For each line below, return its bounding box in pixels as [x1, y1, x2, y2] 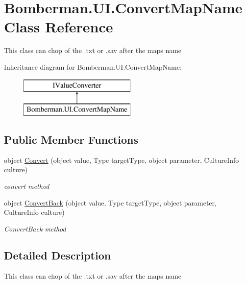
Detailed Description [4, 247, 111, 262]
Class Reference [4, 17, 113, 37]
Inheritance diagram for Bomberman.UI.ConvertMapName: [4, 61, 182, 72]
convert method [4, 181, 49, 191]
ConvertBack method [4, 223, 66, 233]
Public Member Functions [4, 132, 138, 147]
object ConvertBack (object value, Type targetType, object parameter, [4, 197, 217, 207]
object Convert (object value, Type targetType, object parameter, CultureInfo [4, 155, 239, 165]
